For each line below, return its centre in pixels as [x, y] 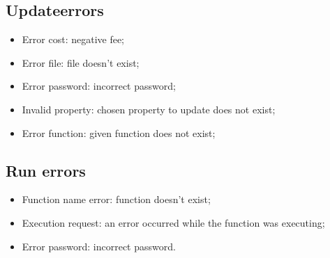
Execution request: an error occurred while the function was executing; [173, 222]
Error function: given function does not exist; [119, 132]
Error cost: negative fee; [73, 39]
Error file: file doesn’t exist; [81, 62]
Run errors [46, 170]
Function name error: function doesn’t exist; [116, 199]
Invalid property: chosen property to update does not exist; [149, 109]
